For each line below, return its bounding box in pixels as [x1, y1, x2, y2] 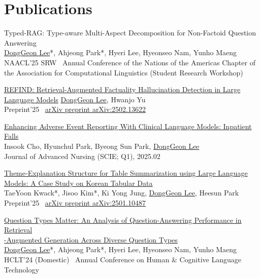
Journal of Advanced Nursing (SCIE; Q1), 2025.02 [4, 150, 160, 161]
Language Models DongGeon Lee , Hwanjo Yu [4, 94, 146, 104]
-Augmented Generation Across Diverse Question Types [4, 234, 178, 245]
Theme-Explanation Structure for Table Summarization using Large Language [4, 168, 248, 178]
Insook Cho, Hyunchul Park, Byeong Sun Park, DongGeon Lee [4, 141, 200, 151]
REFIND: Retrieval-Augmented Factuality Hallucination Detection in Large [4, 84, 241, 95]
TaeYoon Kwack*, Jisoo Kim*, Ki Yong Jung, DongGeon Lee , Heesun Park [4, 187, 239, 198]
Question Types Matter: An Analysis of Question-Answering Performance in [4, 214, 242, 225]
